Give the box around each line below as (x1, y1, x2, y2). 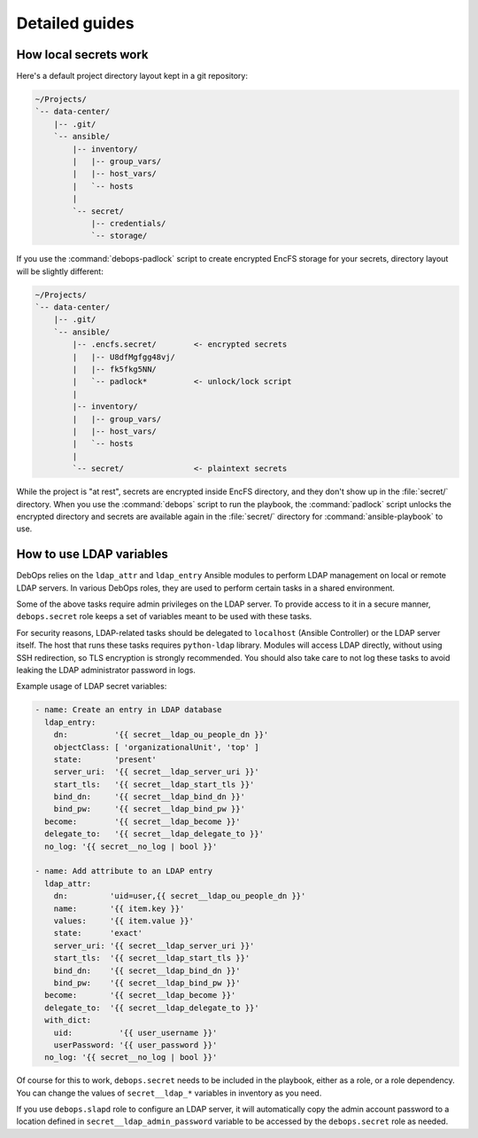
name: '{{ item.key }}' (53, 903, 185, 914)
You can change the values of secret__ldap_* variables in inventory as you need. (16, 1087, 322, 1098)
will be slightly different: (16, 266, 104, 277)
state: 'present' (53, 754, 157, 765)
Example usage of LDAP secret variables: (16, 681, 167, 692)
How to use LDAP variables (16, 546, 168, 562)
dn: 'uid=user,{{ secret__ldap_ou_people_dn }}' (53, 891, 306, 901)
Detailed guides (16, 13, 135, 33)
